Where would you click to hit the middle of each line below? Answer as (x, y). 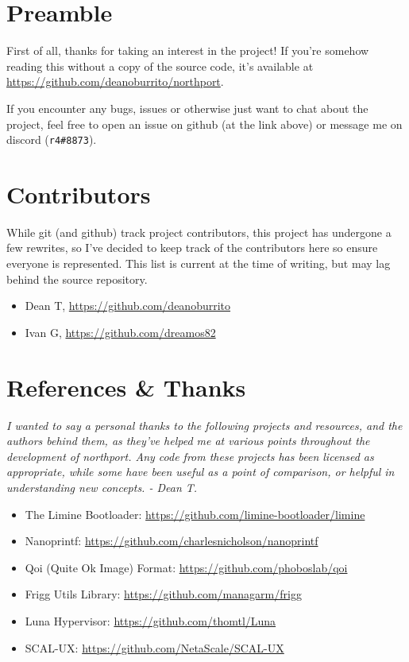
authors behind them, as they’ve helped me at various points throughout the (188, 441)
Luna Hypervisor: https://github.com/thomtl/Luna (150, 620)
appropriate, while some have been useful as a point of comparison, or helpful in (201, 472)
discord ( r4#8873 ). (52, 139)
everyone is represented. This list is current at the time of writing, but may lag (199, 263)
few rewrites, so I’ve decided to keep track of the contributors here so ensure (192, 248)
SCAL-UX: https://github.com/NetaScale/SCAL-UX (154, 647)
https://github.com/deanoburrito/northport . (115, 81)
